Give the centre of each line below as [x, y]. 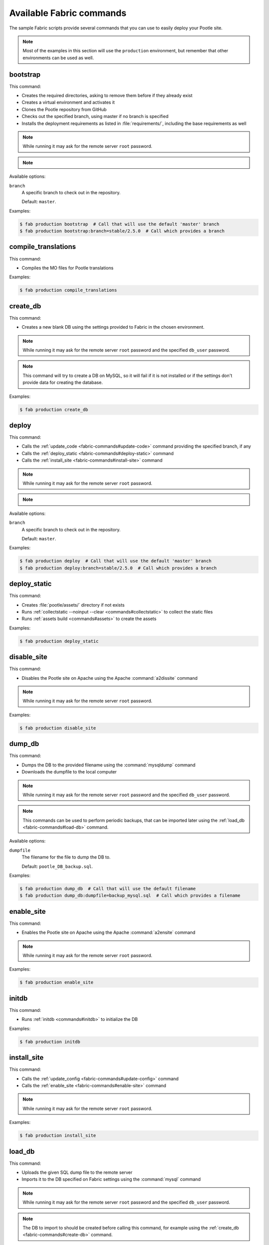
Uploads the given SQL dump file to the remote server [77, 1172]
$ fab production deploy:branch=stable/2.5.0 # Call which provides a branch [118, 568]
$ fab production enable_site [57, 983]
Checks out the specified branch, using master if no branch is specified [95, 117]
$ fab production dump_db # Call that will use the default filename [108, 889]
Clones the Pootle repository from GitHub [64, 109]
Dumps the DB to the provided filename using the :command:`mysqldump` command [109, 765]
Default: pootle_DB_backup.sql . [57, 866]
